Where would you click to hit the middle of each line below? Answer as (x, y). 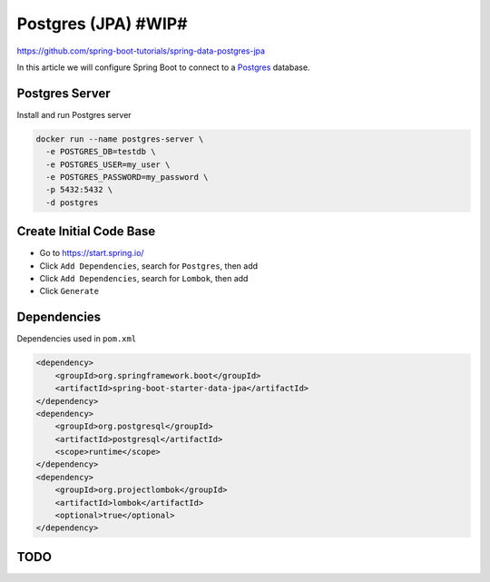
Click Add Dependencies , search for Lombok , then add (144, 279)
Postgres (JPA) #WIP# (102, 24)
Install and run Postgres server (74, 114)
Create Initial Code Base (86, 232)
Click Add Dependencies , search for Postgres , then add (149, 266)
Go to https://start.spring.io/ (92, 253)
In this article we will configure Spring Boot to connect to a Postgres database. (163, 67)
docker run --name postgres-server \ (120, 139)
